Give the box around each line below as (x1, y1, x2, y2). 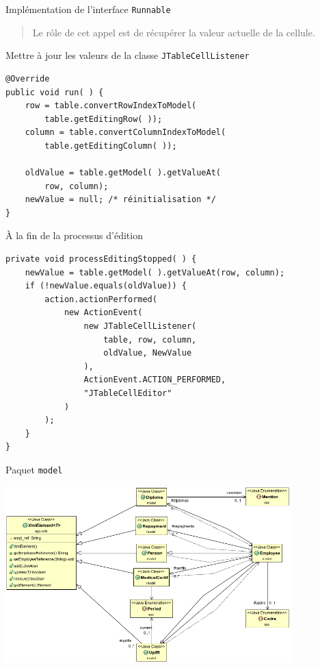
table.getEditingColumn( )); (44, 140, 177, 151)
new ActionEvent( (64, 308, 143, 318)
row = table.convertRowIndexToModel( (25, 101, 197, 111)
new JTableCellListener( (83, 321, 197, 331)
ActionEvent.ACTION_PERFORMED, (83, 375, 226, 385)
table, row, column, (103, 334, 197, 345)
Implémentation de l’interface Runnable (5, 2, 171, 16)
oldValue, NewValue (103, 348, 192, 358)
